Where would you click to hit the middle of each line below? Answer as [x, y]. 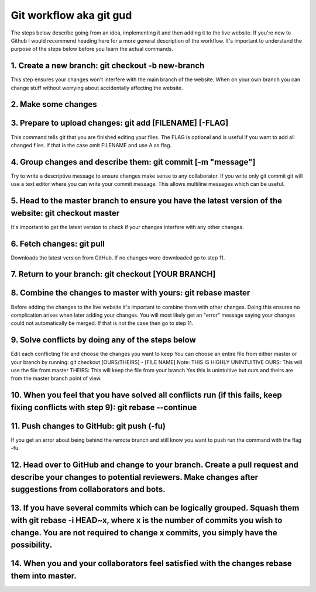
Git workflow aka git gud [71, 15]
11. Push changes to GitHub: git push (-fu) [88, 426]
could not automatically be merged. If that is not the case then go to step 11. [102, 323]
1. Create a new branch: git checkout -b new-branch [108, 66]
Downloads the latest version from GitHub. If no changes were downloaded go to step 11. [118, 258]
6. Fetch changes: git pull [58, 243]
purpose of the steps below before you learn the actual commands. [92, 49]
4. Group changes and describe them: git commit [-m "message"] [133, 162]
